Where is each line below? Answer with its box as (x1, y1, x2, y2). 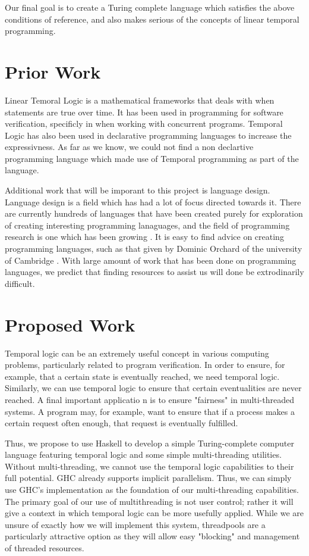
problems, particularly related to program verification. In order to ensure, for (5, 358, 285, 371)
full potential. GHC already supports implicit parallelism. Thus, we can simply (5, 471, 292, 484)
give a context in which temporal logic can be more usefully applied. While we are (5, 507, 304, 519)
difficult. (5, 277, 35, 289)
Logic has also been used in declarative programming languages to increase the (5, 129, 292, 141)
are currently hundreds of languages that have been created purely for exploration (5, 207, 303, 220)
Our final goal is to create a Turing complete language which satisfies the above (5, 1, 295, 13)
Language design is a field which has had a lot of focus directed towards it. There (5, 195, 301, 208)
